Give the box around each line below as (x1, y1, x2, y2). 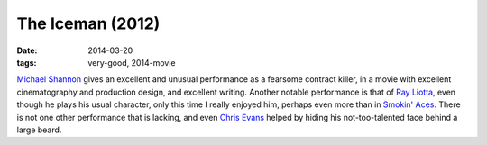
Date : (16, 45, 38, 56)
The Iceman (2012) (16, 14, 161, 33)
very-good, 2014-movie (87, 57, 176, 68)
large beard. (16, 124, 62, 135)
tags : (16, 57, 37, 68)
